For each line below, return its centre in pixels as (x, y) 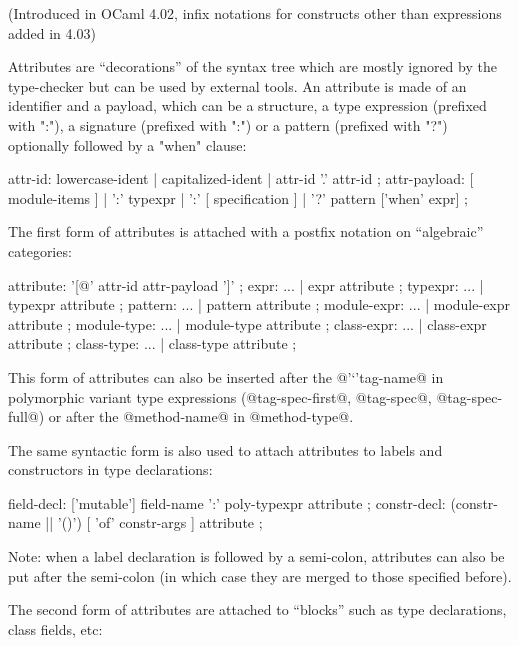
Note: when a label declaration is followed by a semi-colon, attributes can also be (256, 556)
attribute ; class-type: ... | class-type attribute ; (152, 343)
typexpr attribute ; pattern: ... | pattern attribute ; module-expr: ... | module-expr (259, 304)
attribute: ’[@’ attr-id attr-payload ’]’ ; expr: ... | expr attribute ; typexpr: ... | (246, 284)
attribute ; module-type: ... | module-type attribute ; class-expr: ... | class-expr (247, 323)
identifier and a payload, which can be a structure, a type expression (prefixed (247, 105)
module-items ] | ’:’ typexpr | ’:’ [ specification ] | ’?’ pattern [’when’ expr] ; (238, 197)
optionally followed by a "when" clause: (127, 144)
